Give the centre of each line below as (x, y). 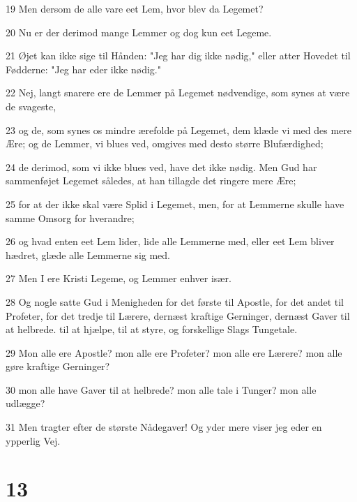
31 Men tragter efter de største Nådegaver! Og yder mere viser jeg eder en (164, 427)
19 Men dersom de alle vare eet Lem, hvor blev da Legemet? (135, 8)
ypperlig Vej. (33, 440)
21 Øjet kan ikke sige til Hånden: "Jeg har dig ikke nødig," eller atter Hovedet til (178, 56)
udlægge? (25, 403)
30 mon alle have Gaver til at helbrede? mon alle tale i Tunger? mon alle (161, 389)
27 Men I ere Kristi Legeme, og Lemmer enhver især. (119, 278)
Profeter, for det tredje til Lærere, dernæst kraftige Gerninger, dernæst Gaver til (178, 315)
